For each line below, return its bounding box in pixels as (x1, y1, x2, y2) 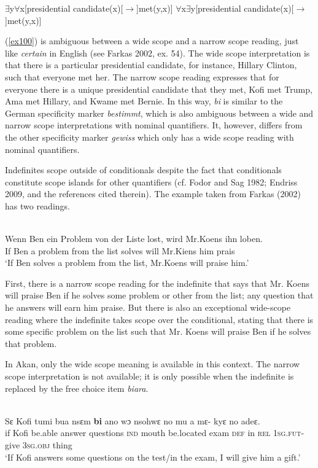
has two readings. (5, 199, 70, 212)
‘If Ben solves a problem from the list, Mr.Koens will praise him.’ (5, 256, 249, 269)
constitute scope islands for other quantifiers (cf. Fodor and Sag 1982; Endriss (5, 175, 298, 188)
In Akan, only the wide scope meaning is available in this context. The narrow (5, 357, 300, 370)
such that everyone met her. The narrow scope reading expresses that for (5, 70, 279, 83)
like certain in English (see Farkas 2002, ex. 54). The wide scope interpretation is (5, 46, 310, 59)
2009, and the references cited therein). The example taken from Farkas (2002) (5, 187, 301, 200)
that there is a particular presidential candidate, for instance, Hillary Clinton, (5, 58, 297, 71)
